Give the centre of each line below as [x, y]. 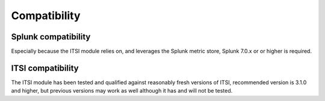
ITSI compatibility [45, 68]
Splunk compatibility [51, 37]
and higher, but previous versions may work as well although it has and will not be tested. [122, 91]
